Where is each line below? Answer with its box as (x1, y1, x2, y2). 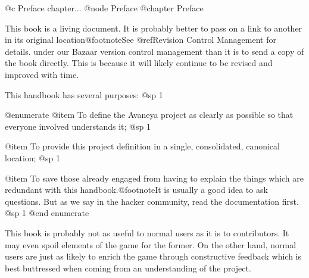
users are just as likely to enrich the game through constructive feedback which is (5, 250, 302, 263)
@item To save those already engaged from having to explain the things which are (5, 171, 304, 184)
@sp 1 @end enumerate (5, 207, 89, 219)
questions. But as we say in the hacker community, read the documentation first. (5, 195, 299, 207)
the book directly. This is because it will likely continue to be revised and (5, 57, 273, 69)
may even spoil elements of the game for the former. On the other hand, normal (5, 238, 296, 251)
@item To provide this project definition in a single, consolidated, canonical (5, 140, 280, 152)
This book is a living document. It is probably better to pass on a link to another (5, 21, 302, 34)
